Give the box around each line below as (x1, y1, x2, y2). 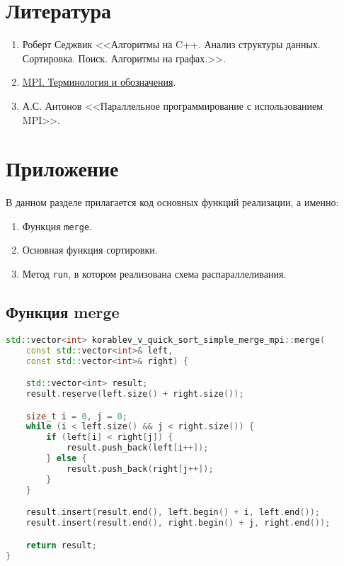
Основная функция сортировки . (22, 242, 158, 257)
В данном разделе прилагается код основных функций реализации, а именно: (6, 195, 339, 210)
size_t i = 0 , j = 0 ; (25, 411, 127, 421)
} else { (46, 453, 87, 464)
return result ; (25, 540, 97, 550)
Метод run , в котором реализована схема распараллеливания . (22, 266, 287, 281)
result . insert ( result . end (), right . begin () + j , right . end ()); (25, 518, 331, 528)
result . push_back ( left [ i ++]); (66, 443, 209, 453)
